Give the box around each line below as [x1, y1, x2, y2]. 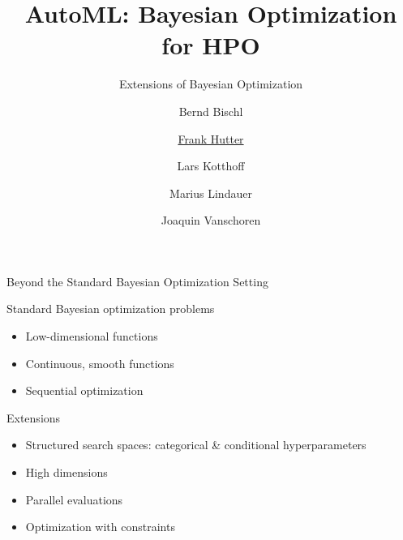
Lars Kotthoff [177, 157, 245, 174]
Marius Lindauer [169, 184, 252, 201]
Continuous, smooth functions [25, 354, 174, 371]
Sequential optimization [25, 382, 144, 399]
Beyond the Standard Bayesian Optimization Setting [6, 272, 268, 289]
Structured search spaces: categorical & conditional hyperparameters [25, 436, 367, 453]
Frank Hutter [178, 130, 244, 147]
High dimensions [25, 464, 108, 481]
